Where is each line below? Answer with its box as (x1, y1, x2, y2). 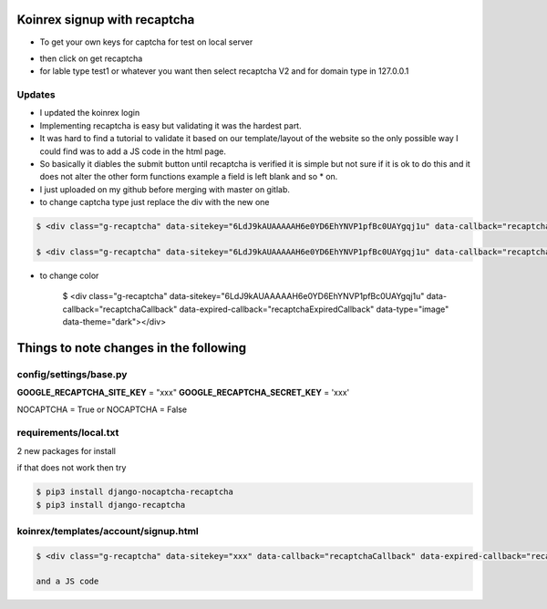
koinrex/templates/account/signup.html (16, 524, 200, 537)
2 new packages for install (16, 445, 116, 456)
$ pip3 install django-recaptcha (36, 500, 186, 510)
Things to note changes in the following (16, 340, 247, 356)
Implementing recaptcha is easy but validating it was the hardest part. (39, 119, 302, 131)
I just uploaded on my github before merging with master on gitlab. (39, 183, 291, 195)
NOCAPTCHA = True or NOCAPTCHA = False (16, 404, 187, 415)
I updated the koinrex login (39, 108, 140, 119)
